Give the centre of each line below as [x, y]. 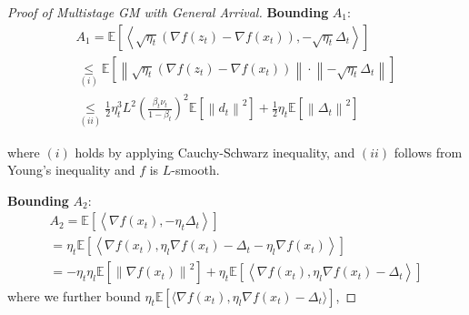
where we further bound [74, 295]
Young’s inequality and [71, 170]
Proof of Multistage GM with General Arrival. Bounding [168, 12]
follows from [428, 152]
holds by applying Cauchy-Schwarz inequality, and [215, 152]
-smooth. [195, 170]
